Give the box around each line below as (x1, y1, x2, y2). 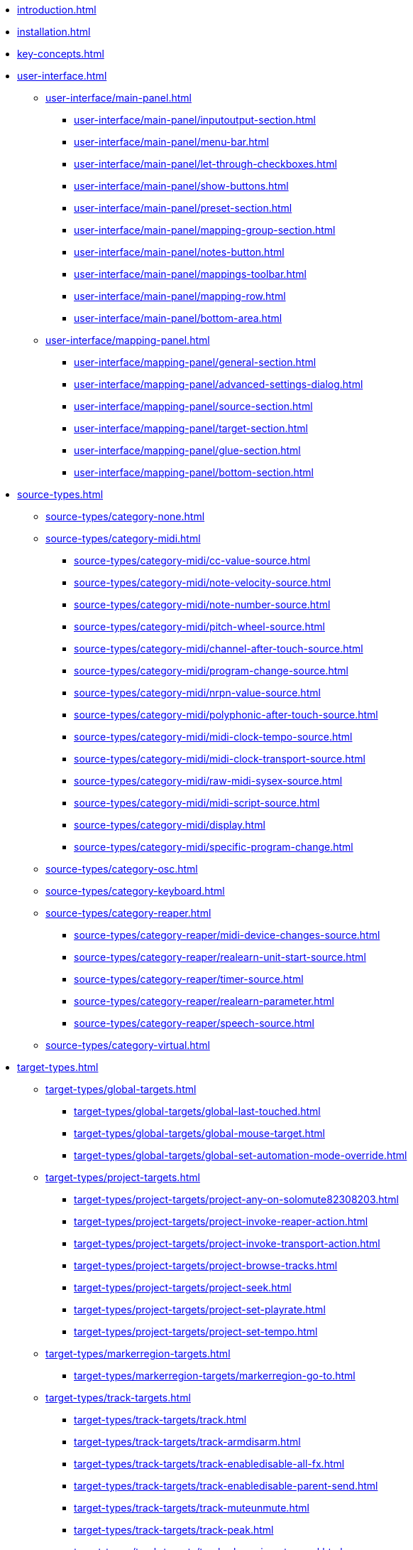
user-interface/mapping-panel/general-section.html (74, 356, 316, 368)
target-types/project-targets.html (45, 1171, 200, 1183)
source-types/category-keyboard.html (45, 885, 225, 897)
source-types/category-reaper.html (45, 907, 211, 919)
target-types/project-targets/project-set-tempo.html (74, 1325, 318, 1338)
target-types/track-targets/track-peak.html (74, 1524, 274, 1536)
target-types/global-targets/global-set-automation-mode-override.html (74, 1149, 407, 1161)
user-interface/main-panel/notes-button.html (74, 246, 285, 258)
